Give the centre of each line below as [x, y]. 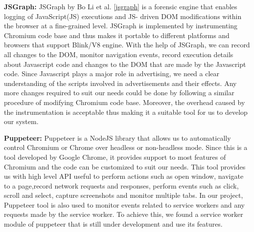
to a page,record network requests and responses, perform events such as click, [121, 185]
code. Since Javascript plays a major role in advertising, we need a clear [112, 74]
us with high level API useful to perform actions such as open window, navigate [124, 176]
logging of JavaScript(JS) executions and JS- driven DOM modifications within [123, 16]
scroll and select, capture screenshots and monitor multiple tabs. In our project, [124, 195]
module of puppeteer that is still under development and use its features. [113, 224]
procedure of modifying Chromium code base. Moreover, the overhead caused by [125, 102]
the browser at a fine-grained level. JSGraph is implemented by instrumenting [121, 26]
